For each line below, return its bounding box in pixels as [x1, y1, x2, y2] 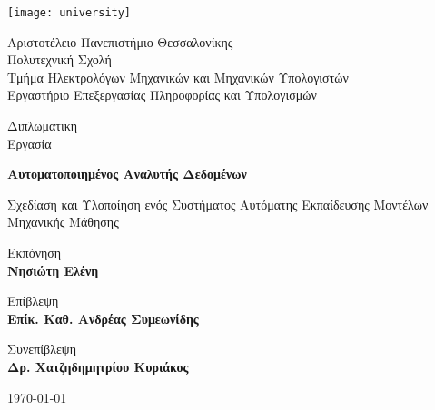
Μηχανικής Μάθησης [7, 212, 119, 231]
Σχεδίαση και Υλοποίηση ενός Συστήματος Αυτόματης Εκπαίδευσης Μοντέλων [7, 194, 429, 213]
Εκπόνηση [7, 243, 62, 261]
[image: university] [7, 6, 132, 19]
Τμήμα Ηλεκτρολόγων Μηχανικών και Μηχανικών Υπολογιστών [7, 67, 349, 86]
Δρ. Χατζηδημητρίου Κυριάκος [7, 356, 189, 376]
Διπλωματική [7, 116, 78, 135]
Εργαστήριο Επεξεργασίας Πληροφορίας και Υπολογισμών [7, 85, 317, 104]
